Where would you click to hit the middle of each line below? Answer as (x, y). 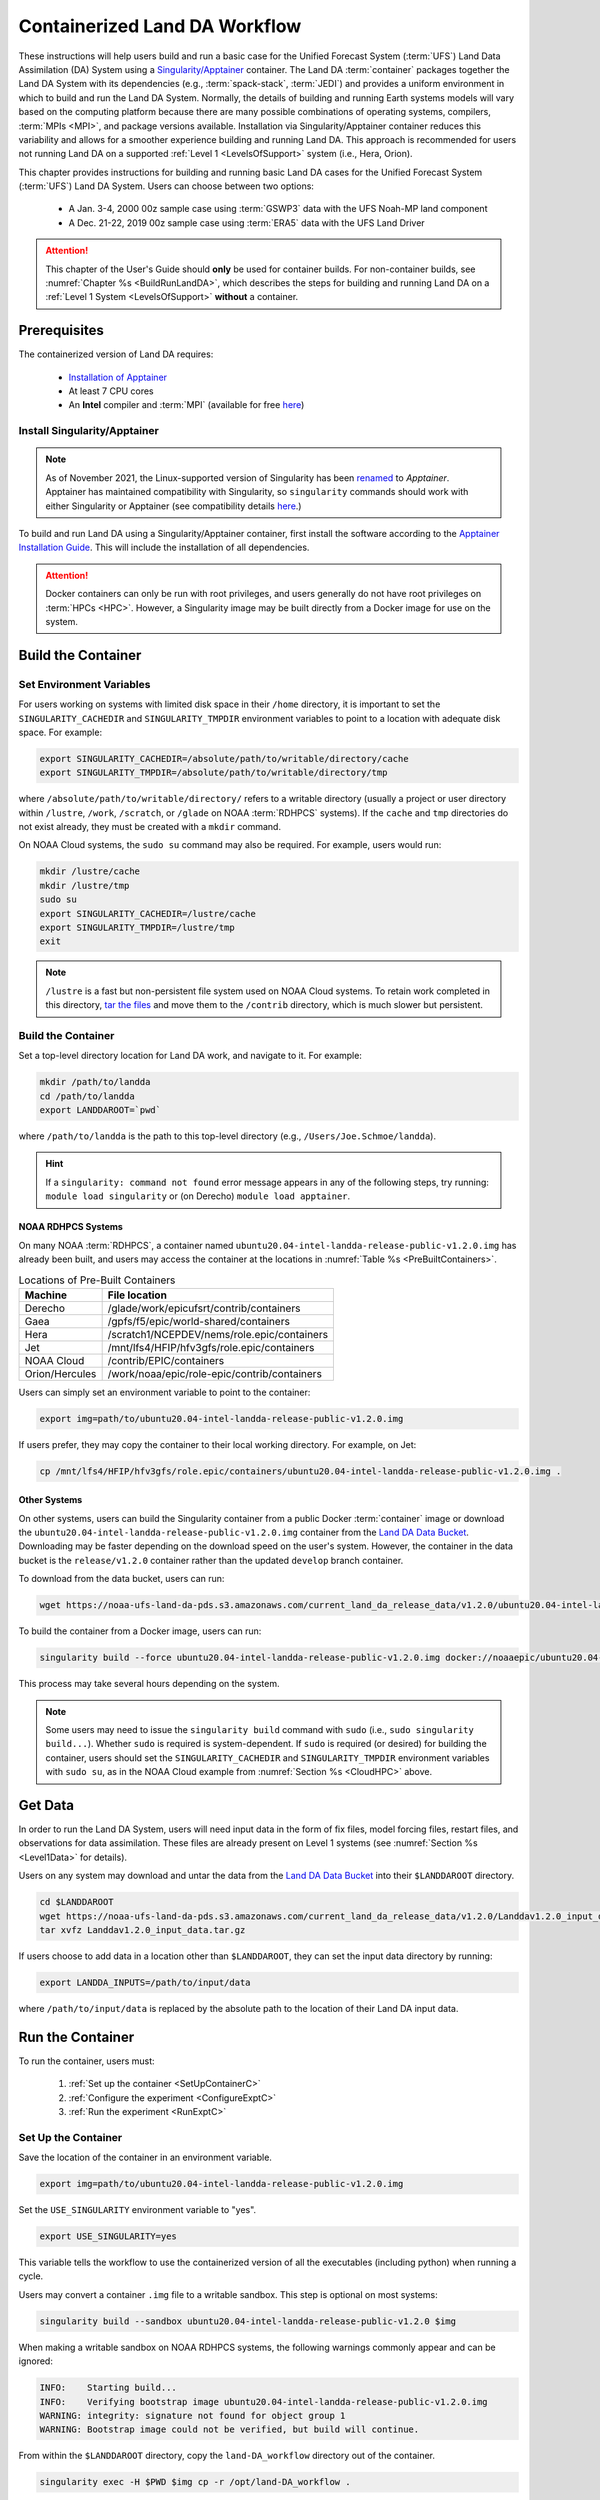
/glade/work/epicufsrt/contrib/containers (204, 1308)
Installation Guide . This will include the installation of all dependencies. (164, 547)
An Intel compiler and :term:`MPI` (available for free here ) (186, 405)
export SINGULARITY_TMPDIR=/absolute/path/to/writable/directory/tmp (213, 773)
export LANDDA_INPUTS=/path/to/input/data (145, 1982)
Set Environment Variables (84, 684)
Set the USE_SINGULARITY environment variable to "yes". (137, 2210)
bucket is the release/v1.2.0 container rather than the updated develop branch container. (211, 1560)
